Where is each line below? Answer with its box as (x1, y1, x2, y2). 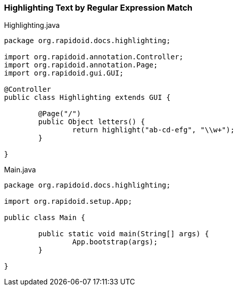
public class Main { (4, 213, 86, 222)
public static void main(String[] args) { (38, 230, 209, 238)
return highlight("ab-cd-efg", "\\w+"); (72, 126, 235, 134)
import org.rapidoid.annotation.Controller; (4, 53, 184, 61)
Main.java (4, 165, 36, 174)
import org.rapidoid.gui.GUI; (4, 69, 124, 78)
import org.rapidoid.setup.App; (4, 197, 132, 206)
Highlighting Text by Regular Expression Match (4, 3, 193, 13)
